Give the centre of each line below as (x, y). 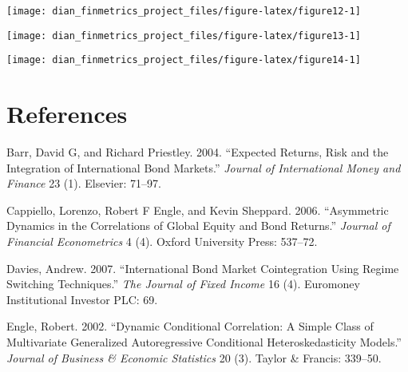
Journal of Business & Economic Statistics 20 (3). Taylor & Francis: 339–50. (194, 357)
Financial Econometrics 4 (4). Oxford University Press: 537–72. (162, 241)
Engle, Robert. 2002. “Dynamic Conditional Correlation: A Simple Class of (190, 326)
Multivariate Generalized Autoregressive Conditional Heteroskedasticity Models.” (204, 342)
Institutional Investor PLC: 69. (82, 299)
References (67, 114)
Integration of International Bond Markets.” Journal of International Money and (204, 167)
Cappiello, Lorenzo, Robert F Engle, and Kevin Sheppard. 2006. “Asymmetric (198, 210)
